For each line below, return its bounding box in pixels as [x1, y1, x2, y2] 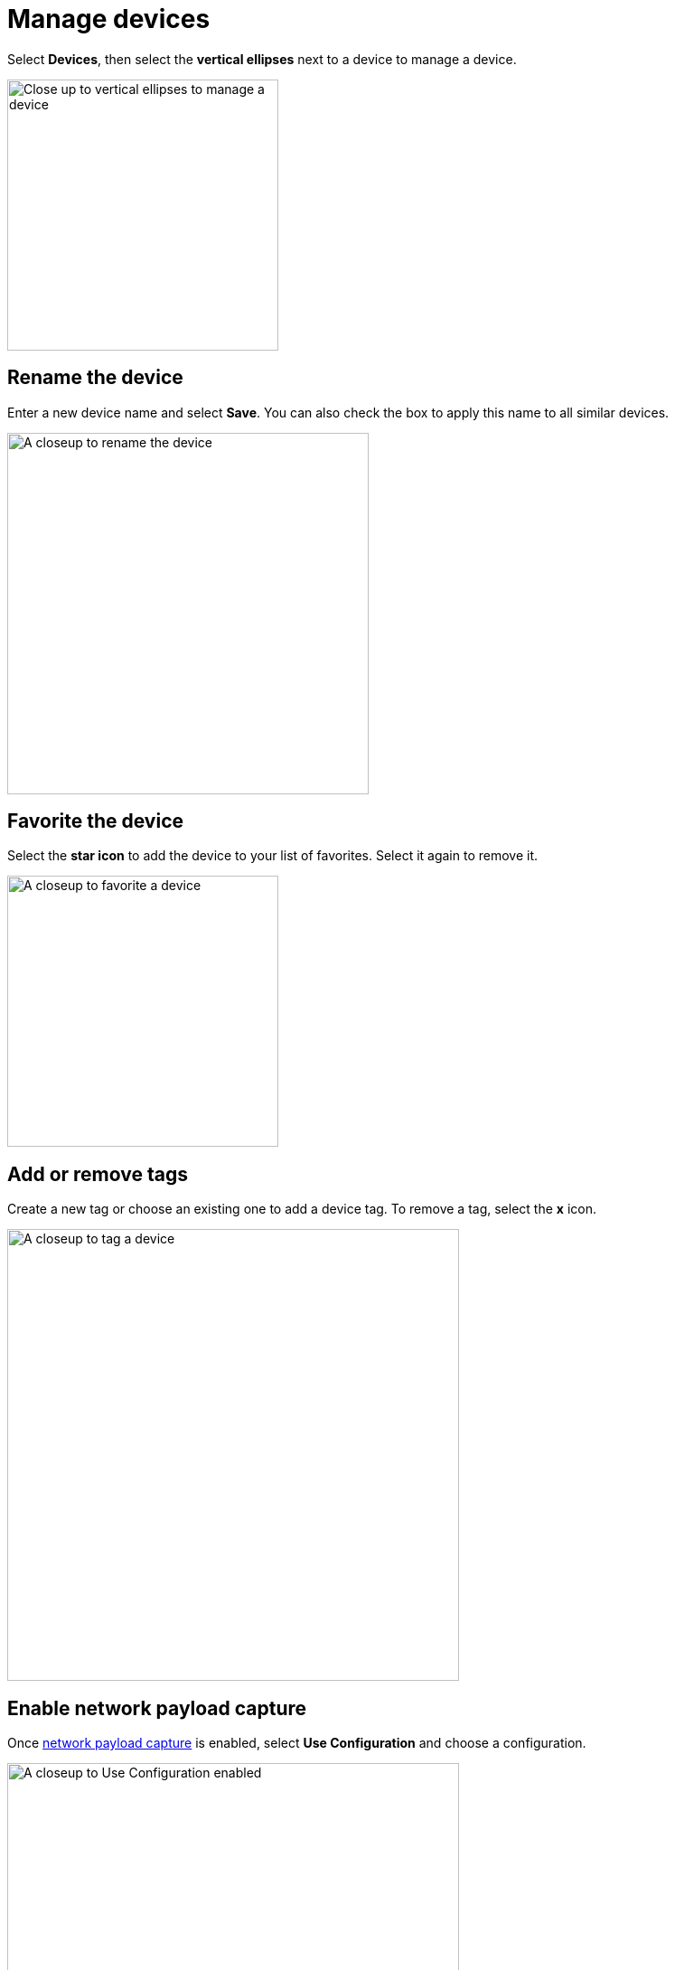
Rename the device [7, 366, 183, 389]
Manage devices [7, 4, 211, 34]
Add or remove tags [7, 1162, 188, 1186]
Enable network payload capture [7, 1696, 307, 1720]
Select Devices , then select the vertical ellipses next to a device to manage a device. [7, 51, 517, 67]
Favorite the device [7, 810, 184, 833]
